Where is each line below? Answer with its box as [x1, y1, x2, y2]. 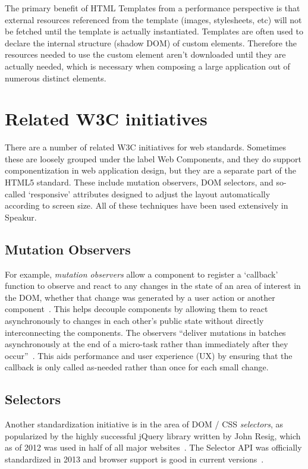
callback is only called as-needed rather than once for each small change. [5, 361, 269, 373]
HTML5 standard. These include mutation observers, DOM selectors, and [5, 176, 274, 188]
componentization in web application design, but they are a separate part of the [5, 164, 296, 177]
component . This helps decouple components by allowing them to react [5, 303, 268, 315]
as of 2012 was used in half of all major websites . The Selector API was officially [5, 441, 302, 454]
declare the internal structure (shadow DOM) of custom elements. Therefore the [5, 36, 297, 49]
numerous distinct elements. [5, 71, 106, 84]
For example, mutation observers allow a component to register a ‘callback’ [5, 267, 278, 280]
